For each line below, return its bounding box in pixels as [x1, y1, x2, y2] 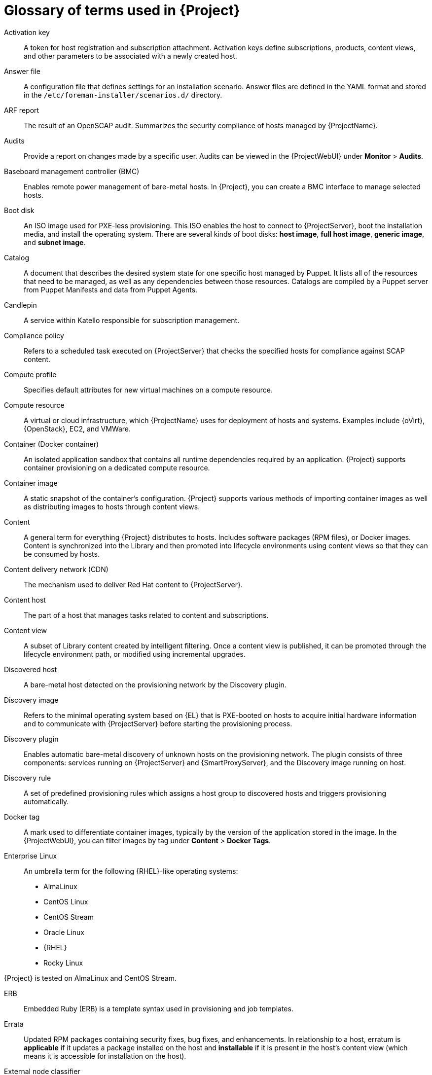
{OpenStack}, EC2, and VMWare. [24, 424, 131, 433]
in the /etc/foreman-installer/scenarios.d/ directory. [24, 90, 222, 99]
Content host [4, 595, 46, 604]
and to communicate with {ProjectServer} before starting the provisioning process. [24, 719, 292, 728]
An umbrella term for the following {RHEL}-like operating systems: [24, 866, 238, 875]
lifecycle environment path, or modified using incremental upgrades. [24, 649, 246, 658]
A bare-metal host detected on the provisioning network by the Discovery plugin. [24, 680, 287, 689]
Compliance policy [4, 331, 64, 340]
